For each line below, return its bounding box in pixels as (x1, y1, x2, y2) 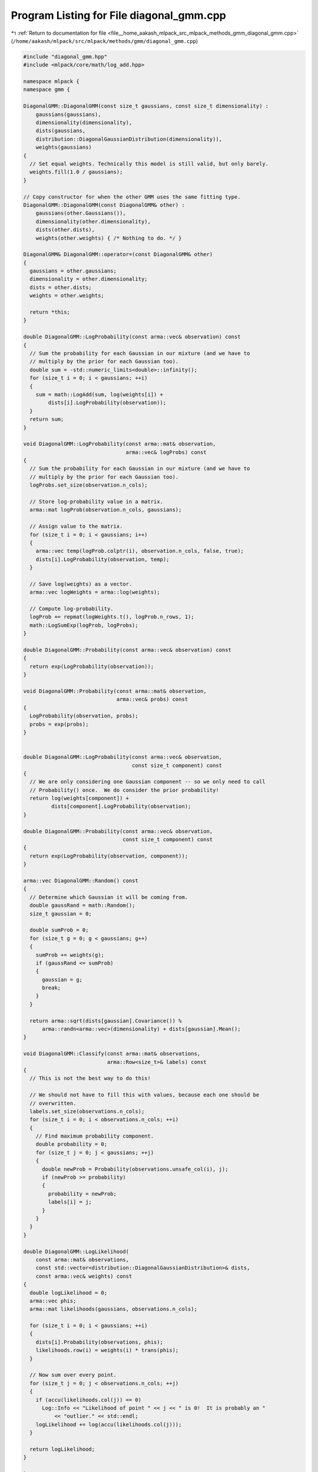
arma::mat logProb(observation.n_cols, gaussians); (29, 506, 182, 513)
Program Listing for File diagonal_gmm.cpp (11, 9, 226, 22)
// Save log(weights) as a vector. (29, 581, 132, 587)
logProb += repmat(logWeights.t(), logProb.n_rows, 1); (29, 614, 194, 621)
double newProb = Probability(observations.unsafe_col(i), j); (42, 1166, 228, 1172)
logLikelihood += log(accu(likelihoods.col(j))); (35, 1421, 182, 1428)
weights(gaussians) (35, 144, 92, 151)
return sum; (29, 416, 64, 423)
